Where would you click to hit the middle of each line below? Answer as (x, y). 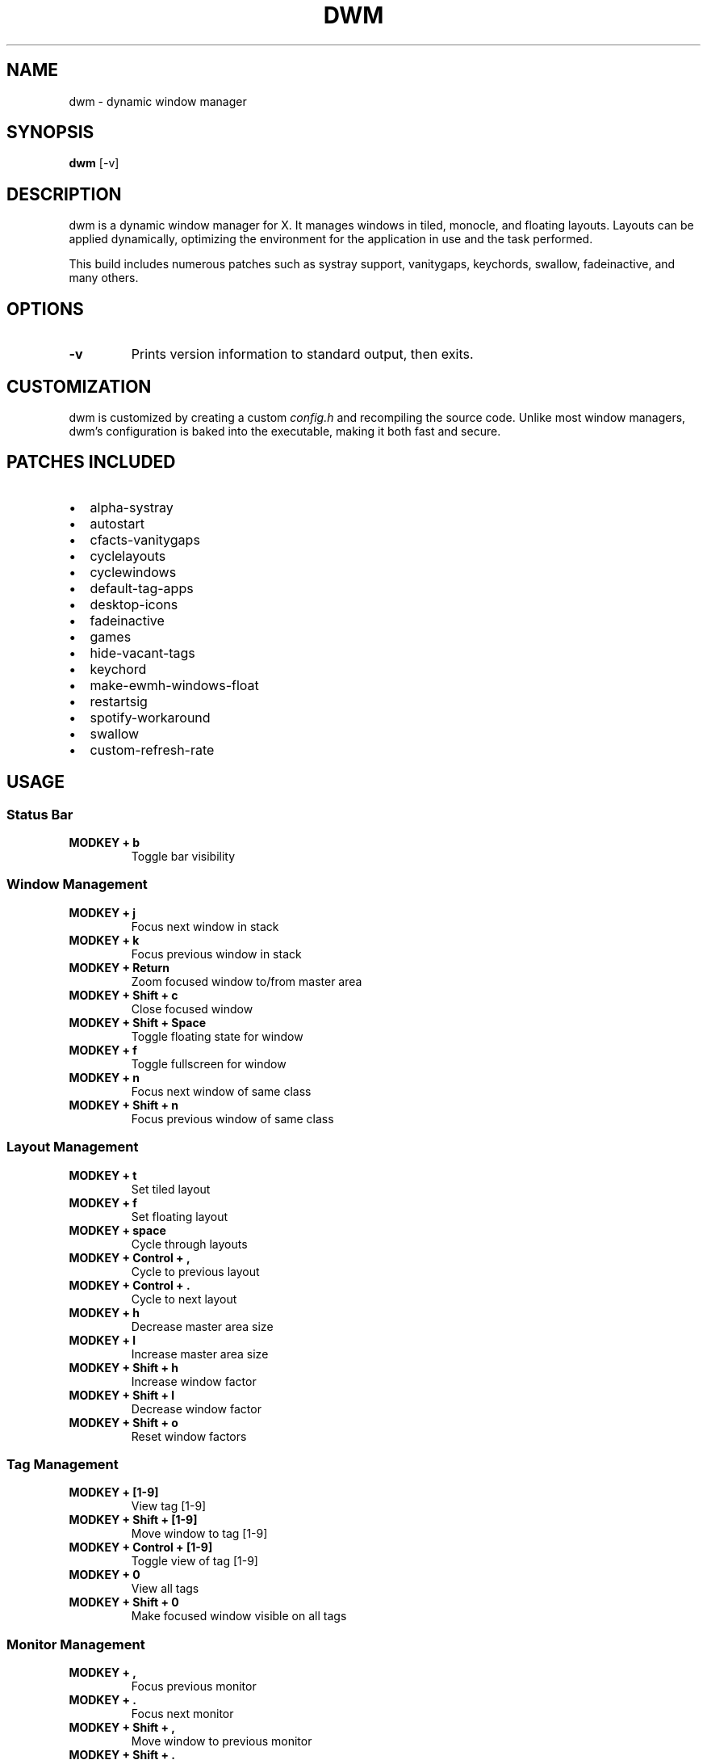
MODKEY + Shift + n (123, 1105)
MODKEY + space (117, 1230)
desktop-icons (134, 604)
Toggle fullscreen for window (209, 1063)
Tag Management (63, 1464)
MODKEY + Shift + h (123, 1367)
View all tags (165, 1589)
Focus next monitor (182, 1714)
